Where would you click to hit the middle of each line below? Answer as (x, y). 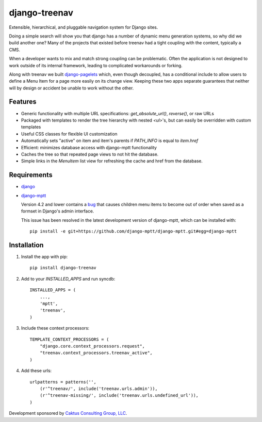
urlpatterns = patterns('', (63, 382)
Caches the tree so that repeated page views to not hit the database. (90, 154)
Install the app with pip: (44, 257)
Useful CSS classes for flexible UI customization (69, 134)
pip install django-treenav (63, 268)
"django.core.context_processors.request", (92, 346)
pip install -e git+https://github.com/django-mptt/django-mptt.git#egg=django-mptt (133, 231)
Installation (26, 245)
